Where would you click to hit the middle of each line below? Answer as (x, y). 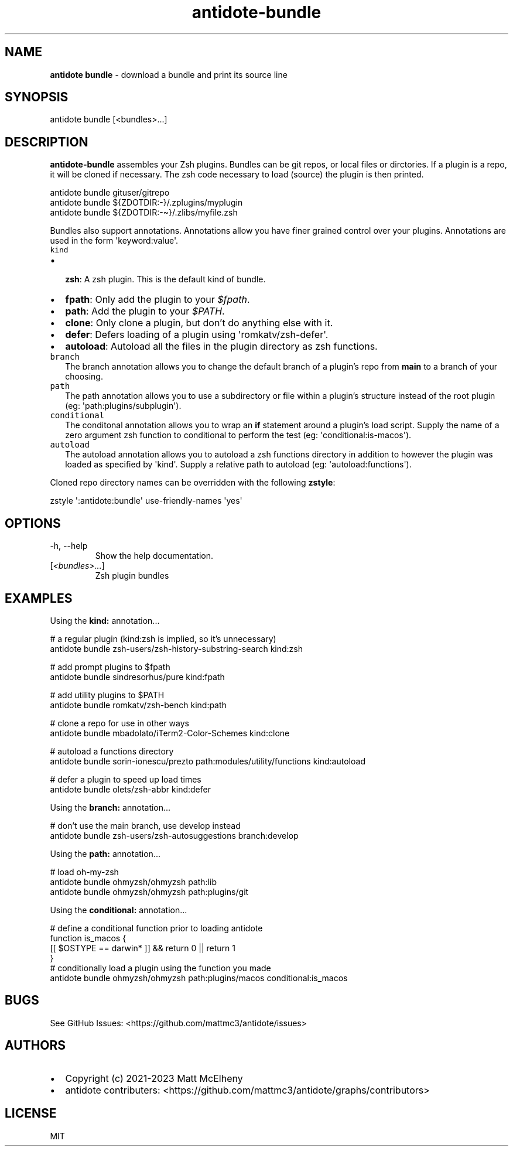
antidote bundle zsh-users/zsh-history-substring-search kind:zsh (176, 648)
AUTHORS (35, 1046)
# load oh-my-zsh (84, 872)
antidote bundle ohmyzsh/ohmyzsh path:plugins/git (149, 892)
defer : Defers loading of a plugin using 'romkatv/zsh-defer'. (197, 335)
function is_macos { (88, 938)
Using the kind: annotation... (105, 620)
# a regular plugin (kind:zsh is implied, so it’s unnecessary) (163, 638)
